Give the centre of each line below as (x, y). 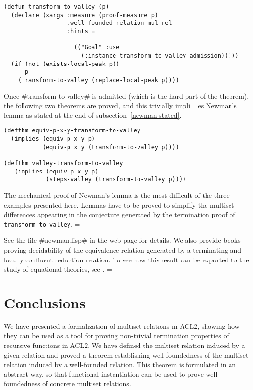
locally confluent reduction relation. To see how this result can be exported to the (126, 259)
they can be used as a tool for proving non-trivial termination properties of (116, 336)
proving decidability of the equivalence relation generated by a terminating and (123, 249)
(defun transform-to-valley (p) (57, 7)
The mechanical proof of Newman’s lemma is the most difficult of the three (117, 195)
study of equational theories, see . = (58, 269)
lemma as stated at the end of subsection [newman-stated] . (93, 115)
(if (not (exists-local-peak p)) (65, 64)
